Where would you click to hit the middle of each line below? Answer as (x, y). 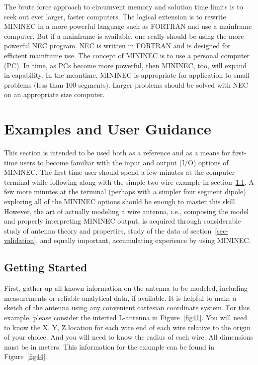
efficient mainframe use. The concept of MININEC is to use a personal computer (127, 55)
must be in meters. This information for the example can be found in (109, 346)
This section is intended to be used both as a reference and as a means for (117, 153)
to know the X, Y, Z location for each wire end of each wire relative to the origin (127, 327)
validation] (20, 240)
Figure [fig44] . (26, 356)
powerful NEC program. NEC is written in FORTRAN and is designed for (117, 46)
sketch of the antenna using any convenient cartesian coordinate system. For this (127, 307)
